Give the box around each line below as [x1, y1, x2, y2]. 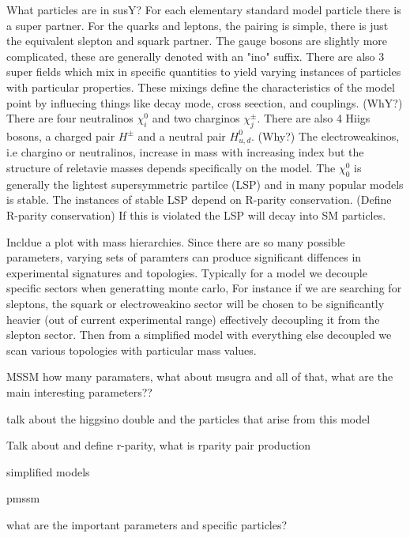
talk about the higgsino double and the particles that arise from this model [6, 410, 371, 427]
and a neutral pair [137, 127, 226, 144]
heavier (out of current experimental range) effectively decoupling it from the [6, 310, 380, 327]
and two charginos [152, 110, 240, 126]
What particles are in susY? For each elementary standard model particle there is [6, 2, 401, 17]
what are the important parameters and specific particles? [6, 516, 288, 532]
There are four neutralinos [6, 110, 134, 126]
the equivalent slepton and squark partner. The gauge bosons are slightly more [6, 32, 388, 49]
